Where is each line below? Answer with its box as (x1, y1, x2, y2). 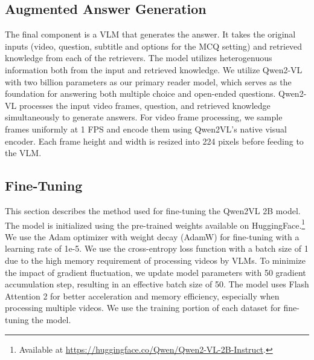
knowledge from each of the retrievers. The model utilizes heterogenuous (5, 51, 272, 64)
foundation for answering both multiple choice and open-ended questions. (5, 87, 276, 100)
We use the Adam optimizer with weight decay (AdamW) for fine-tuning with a (5, 230, 300, 243)
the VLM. (5, 146, 42, 159)
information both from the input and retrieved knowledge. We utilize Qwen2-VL (5, 63, 303, 76)
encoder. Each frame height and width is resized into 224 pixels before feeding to (5, 134, 304, 147)
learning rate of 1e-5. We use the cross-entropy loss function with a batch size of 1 (5, 242, 309, 255)
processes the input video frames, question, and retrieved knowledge (19, 99, 271, 111)
